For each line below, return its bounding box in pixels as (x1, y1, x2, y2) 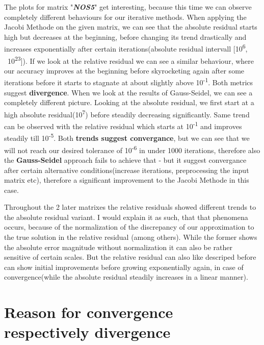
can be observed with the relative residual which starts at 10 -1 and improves (4, 119, 242, 131)
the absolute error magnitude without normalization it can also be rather (4, 241, 233, 252)
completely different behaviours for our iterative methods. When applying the (4, 11, 247, 22)
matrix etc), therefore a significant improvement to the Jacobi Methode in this (4, 175, 249, 185)
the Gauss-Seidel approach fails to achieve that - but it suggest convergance (4, 154, 247, 165)
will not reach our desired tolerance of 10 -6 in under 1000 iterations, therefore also (4, 143, 260, 155)
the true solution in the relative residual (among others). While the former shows (4, 232, 257, 242)
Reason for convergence (4, 302, 173, 323)
